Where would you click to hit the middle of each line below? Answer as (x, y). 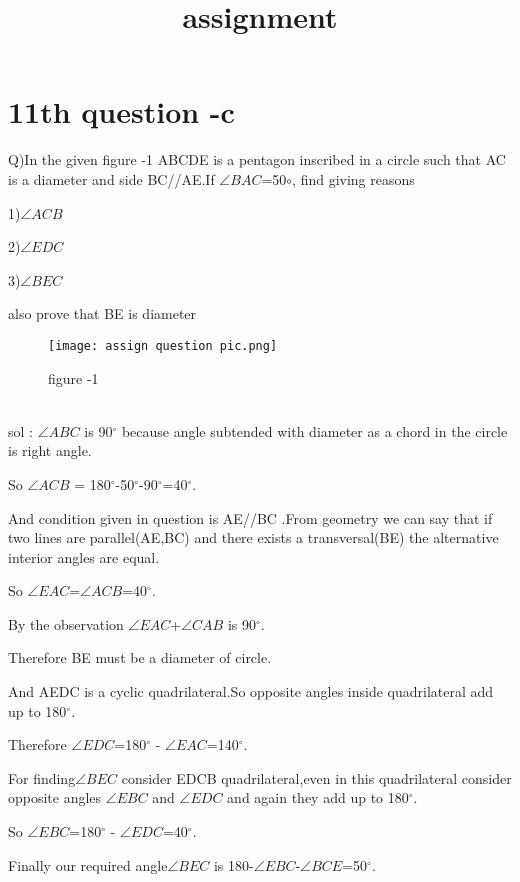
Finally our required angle (88, 864)
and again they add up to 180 (318, 797)
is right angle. (50, 450)
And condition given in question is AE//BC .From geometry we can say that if (250, 517)
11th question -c (121, 111)
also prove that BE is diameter (102, 313)
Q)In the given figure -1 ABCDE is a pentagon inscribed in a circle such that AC (257, 159)
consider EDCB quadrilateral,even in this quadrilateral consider (316, 777)
